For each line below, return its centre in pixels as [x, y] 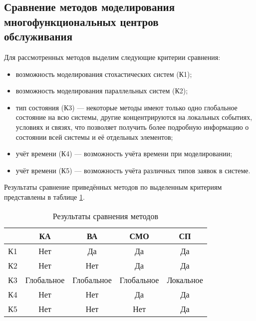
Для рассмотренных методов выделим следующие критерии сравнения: [112, 57]
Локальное [185, 280]
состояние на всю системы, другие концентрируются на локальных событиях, [134, 117]
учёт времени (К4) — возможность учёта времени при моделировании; [124, 154]
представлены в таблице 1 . [44, 196]
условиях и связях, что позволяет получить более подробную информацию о [132, 127]
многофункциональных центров [81, 21]
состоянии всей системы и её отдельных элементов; [94, 137]
